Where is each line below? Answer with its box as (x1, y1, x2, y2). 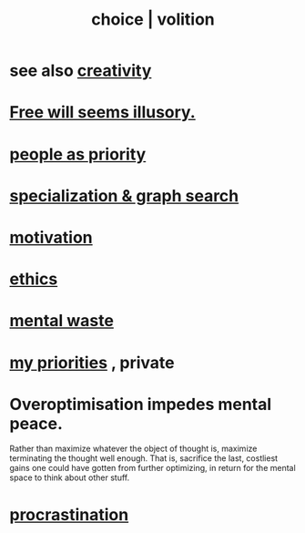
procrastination (9, 504, 129, 525)
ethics (9, 269, 58, 290)
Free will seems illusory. (9, 102, 196, 123)
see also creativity (9, 60, 152, 81)
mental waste (9, 311, 114, 332)
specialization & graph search (9, 185, 239, 206)
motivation (9, 227, 93, 248)
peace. (9, 413, 64, 434)
